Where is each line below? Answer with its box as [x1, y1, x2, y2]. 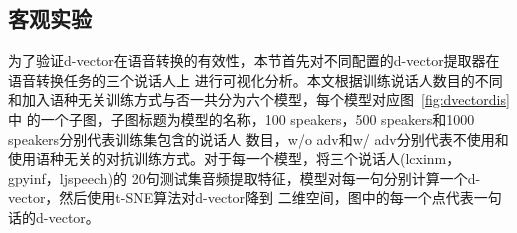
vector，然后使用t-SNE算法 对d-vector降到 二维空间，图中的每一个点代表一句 [8, 187, 502, 208]
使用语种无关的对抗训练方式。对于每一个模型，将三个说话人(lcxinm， [8, 148, 461, 169]
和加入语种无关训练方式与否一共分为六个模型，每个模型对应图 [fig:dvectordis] [8, 89, 510, 110]
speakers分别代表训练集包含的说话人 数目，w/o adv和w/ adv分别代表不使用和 [8, 128, 509, 149]
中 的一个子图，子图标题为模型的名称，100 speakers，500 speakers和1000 [8, 108, 475, 129]
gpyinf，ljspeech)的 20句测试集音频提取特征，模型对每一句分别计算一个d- [8, 167, 481, 188]
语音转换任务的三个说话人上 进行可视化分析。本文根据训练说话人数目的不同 [8, 69, 503, 90]
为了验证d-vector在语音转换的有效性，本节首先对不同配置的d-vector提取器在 [8, 50, 500, 71]
